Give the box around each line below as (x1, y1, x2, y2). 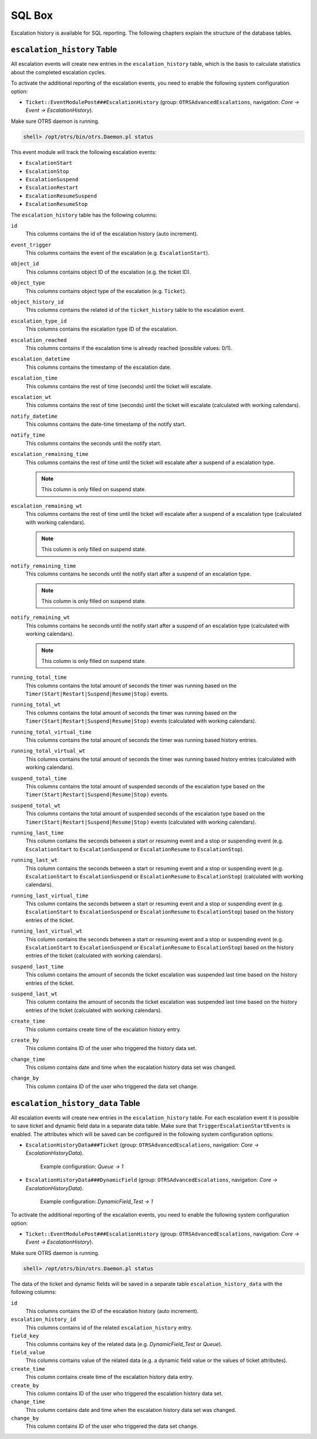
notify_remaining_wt (11, 614, 70, 621)
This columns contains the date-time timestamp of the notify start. (25, 421, 186, 428)
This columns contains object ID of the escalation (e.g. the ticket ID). (25, 268, 191, 275)
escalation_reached (11, 337, 67, 344)
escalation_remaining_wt (11, 502, 82, 509)
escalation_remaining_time (11, 451, 89, 458)
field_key (11, 1333, 39, 1340)
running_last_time (11, 830, 64, 836)
